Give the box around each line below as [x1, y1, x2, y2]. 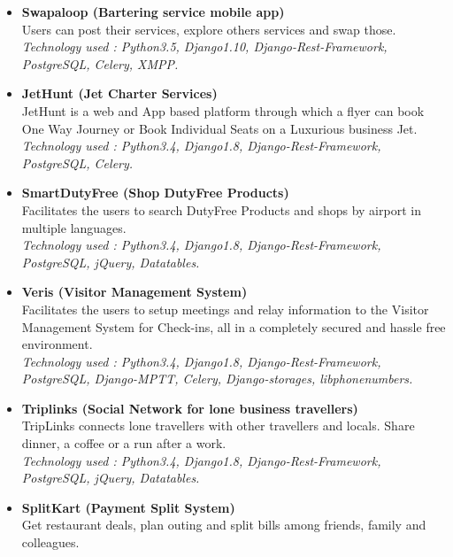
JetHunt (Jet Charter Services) [21, 84, 218, 103]
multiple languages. [21, 218, 127, 236]
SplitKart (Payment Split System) [21, 498, 235, 516]
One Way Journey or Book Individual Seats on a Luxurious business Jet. [21, 119, 418, 137]
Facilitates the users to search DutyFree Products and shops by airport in [21, 200, 421, 219]
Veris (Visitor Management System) [21, 282, 248, 301]
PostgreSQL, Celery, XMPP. [21, 54, 179, 73]
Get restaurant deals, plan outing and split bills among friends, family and [21, 515, 426, 534]
